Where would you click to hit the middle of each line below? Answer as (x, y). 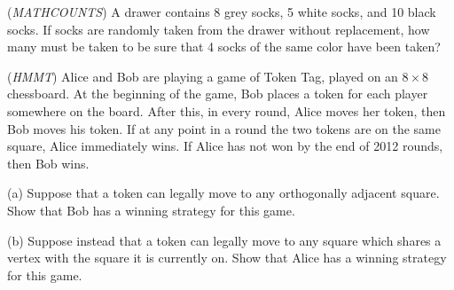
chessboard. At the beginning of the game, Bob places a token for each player (218, 94)
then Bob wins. (48, 163)
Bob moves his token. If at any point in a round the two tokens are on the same (224, 128)
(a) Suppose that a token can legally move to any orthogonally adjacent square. (223, 193)
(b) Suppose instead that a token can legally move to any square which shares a (224, 240)
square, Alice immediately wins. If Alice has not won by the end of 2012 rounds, (225, 146)
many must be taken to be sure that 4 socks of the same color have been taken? (224, 47)
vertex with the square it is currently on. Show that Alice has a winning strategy (227, 258)
